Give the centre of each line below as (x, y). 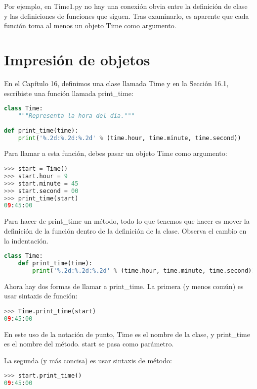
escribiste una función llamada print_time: (69, 93)
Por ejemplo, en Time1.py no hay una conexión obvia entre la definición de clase (126, 6)
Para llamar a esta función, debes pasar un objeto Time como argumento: (116, 153)
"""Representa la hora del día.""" (76, 116)
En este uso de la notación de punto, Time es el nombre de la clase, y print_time (127, 334)
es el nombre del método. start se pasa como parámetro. (89, 344)
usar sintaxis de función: (41, 296)
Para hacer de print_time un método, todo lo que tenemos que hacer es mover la (127, 221)
